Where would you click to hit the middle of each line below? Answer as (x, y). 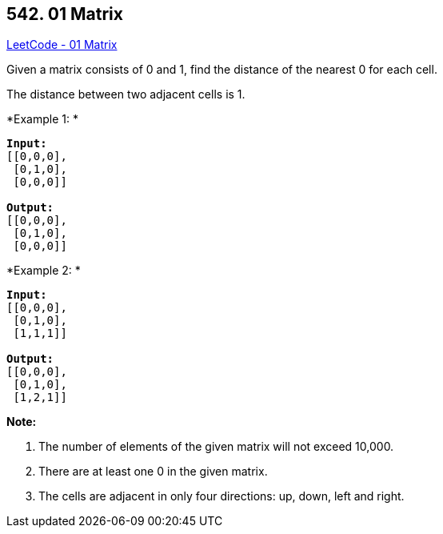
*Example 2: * (44, 271)
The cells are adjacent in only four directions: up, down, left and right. (221, 496)
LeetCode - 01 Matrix (62, 45)
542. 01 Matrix (65, 14)
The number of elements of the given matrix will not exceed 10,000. (216, 447)
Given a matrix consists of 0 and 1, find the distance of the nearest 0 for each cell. (222, 70)
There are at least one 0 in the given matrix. (153, 472)
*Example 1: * (42, 119)
